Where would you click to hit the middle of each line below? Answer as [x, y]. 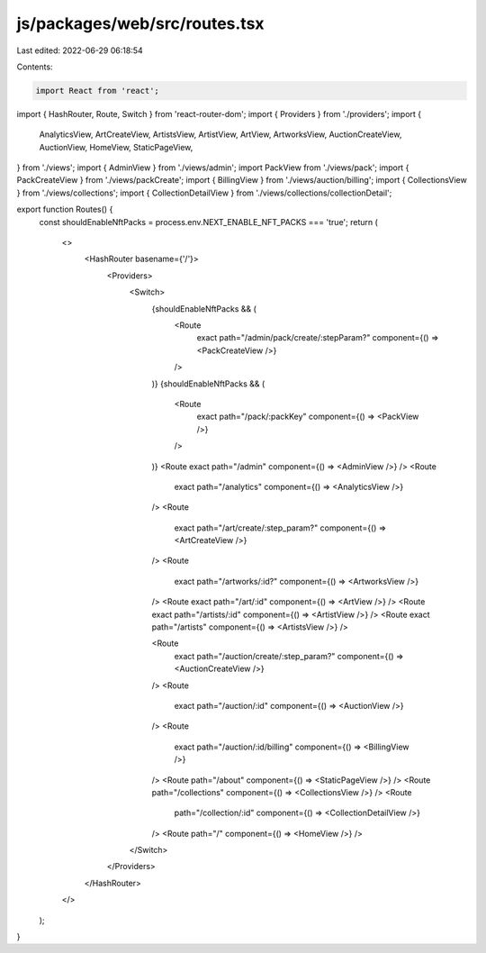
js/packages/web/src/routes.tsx [140, 23]
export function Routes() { [65, 209]
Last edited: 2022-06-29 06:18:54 [80, 50]
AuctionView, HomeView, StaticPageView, [116, 147]
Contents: [35, 67]
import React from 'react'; [97, 91]
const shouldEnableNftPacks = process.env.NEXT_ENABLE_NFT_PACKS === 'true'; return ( [208, 222]
